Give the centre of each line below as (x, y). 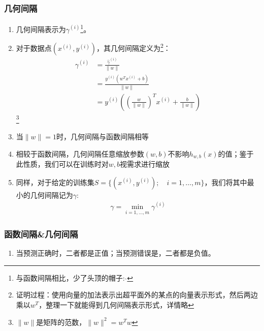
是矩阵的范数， (61, 322)
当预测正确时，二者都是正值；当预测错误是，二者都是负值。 (115, 253)
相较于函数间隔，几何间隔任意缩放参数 (80, 153)
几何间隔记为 (52, 194)
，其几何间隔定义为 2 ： (133, 47)
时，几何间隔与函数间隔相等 (102, 137)
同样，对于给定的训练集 (55, 182)
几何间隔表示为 (41, 29)
